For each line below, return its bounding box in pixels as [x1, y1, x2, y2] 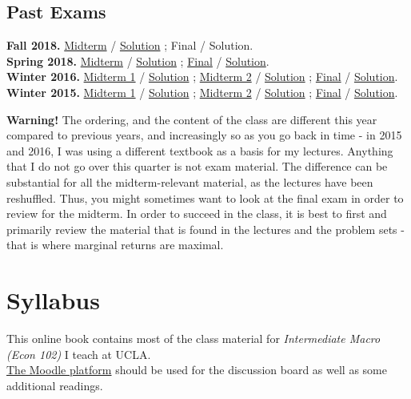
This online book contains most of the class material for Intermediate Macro [6, 330, 381, 347]
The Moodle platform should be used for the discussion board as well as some [6, 361, 387, 378]
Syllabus [6, 284, 100, 316]
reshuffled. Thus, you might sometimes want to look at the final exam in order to [6, 189, 404, 206]
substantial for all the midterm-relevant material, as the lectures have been [6, 173, 373, 190]
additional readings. [6, 377, 103, 393]
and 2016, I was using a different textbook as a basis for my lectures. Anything [6, 142, 393, 159]
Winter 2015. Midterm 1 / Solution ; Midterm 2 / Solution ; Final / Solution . [6, 83, 398, 100]
